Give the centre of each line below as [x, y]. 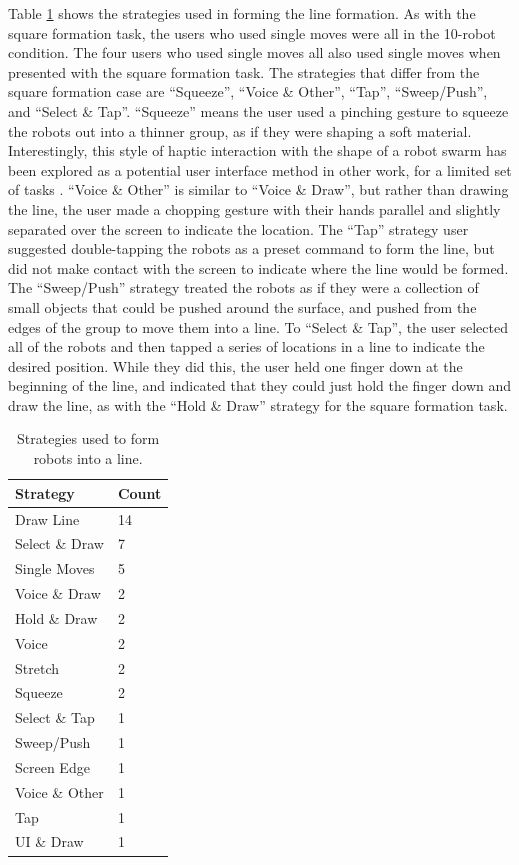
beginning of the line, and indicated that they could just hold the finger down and [260, 385]
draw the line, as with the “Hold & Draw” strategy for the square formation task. [258, 404]
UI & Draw [49, 841]
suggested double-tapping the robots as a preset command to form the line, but [251, 248]
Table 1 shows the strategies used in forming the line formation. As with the [242, 13]
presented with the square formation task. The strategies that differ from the [244, 71]
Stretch [37, 667]
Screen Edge [52, 766]
